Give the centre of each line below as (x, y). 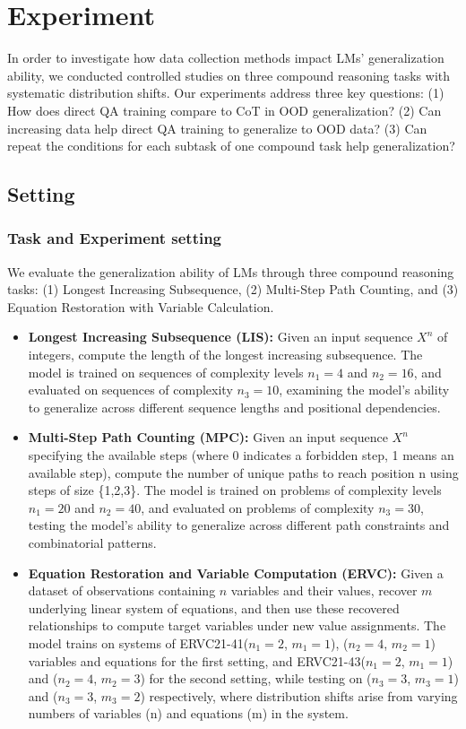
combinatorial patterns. (92, 542)
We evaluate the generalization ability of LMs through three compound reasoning (231, 271)
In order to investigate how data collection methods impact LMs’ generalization (226, 58)
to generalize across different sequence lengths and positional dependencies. (234, 407)
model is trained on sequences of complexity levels (166, 372)
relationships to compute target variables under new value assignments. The (237, 625)
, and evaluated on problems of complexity (258, 507)
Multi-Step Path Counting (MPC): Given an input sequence (208, 437)
